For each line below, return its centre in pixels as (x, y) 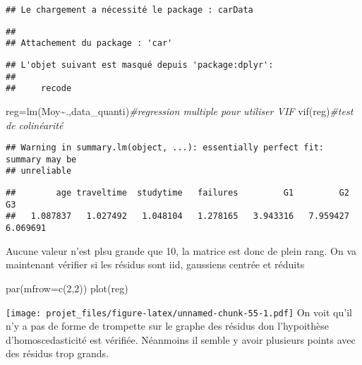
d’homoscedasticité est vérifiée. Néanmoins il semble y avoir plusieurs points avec (181, 339)
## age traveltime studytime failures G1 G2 (177, 193)
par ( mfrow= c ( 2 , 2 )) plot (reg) (67, 288)
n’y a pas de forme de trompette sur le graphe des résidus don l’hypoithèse (167, 326)
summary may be (41, 159)
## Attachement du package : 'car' (89, 43)
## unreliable (39, 171)
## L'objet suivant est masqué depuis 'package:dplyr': (140, 65)
